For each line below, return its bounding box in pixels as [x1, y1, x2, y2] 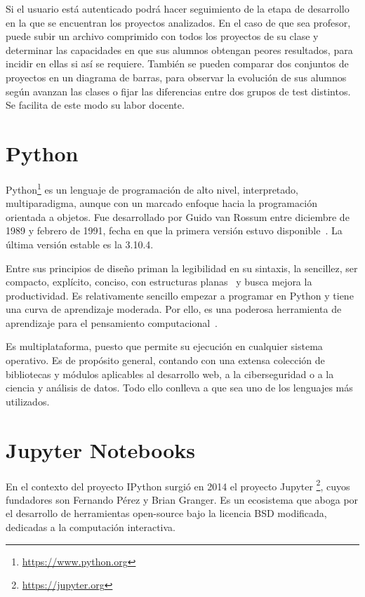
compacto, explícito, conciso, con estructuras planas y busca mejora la [6, 274, 312, 289]
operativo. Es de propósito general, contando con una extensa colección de [6, 353, 325, 368]
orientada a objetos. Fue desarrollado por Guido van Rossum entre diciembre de [6, 209, 350, 224]
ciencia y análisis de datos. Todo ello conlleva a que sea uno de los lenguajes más [6, 380, 353, 395]
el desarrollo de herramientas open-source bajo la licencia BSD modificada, [6, 506, 327, 521]
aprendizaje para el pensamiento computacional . [6, 315, 218, 330]
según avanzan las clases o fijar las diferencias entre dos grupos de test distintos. [6, 83, 351, 98]
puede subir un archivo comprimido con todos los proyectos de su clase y [6, 29, 319, 43]
